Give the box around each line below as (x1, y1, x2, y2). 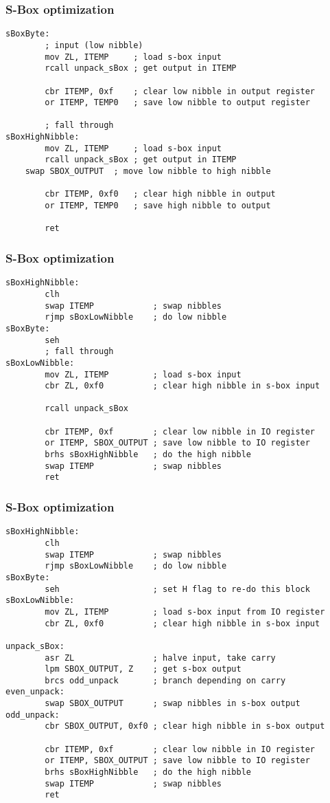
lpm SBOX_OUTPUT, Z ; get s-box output (45, 664, 241, 674)
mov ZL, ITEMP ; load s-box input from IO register (45, 606, 325, 617)
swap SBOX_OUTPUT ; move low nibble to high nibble (25, 166, 271, 177)
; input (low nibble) (45, 40, 143, 50)
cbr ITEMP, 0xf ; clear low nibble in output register (45, 86, 316, 96)
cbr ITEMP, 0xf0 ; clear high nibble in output (45, 189, 276, 199)
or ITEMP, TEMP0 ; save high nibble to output (45, 201, 271, 211)
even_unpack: (5, 687, 64, 697)
